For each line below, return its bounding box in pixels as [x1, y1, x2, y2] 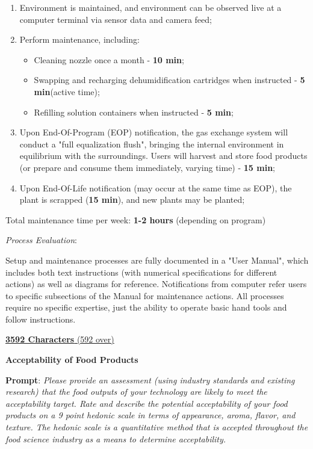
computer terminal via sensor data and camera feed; [19, 13, 212, 25]
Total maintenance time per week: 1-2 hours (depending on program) [5, 213, 266, 226]
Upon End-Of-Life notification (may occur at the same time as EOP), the [19, 181, 292, 194]
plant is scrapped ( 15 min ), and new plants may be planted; [19, 193, 245, 206]
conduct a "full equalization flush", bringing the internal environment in [19, 137, 284, 150]
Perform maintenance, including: [19, 33, 140, 46]
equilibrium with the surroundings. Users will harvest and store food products [19, 149, 308, 162]
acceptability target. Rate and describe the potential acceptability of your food [5, 397, 288, 409]
